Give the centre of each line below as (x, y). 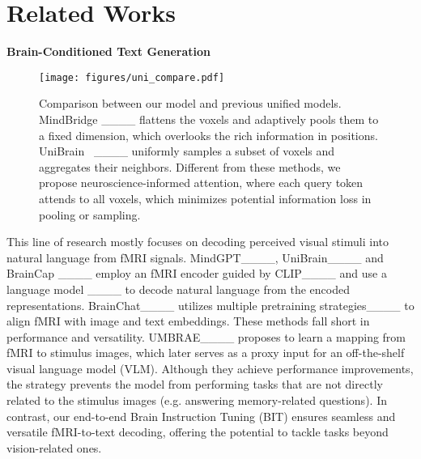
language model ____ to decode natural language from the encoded (178, 289)
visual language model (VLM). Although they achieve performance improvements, (210, 368)
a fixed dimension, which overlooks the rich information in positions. (208, 135)
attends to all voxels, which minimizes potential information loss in (205, 198)
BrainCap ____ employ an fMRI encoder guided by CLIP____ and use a (197, 273)
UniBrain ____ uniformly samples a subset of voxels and (187, 151)
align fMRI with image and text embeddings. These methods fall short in (188, 321)
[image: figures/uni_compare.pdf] (132, 77)
